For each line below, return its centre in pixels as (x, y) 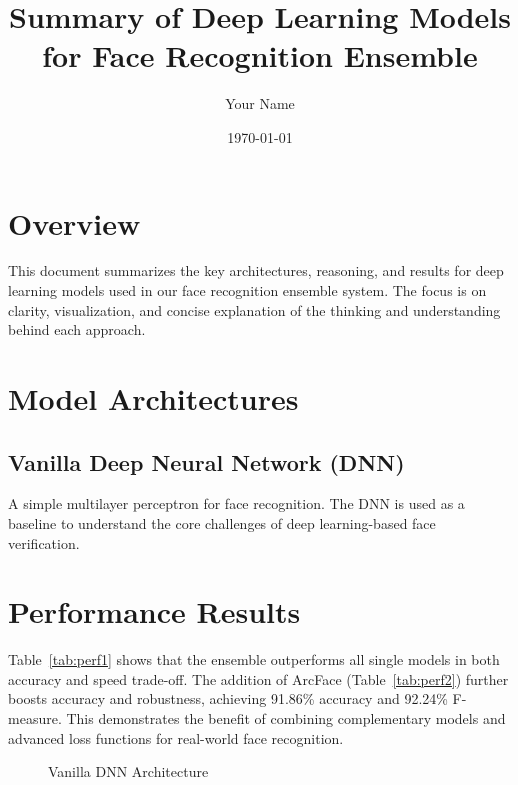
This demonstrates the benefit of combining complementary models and (286, 718)
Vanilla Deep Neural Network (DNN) (206, 461)
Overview (74, 222)
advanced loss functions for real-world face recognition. (176, 737)
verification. (44, 542)
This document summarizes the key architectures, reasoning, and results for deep (256, 270)
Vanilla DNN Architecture (128, 771)
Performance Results (154, 611)
